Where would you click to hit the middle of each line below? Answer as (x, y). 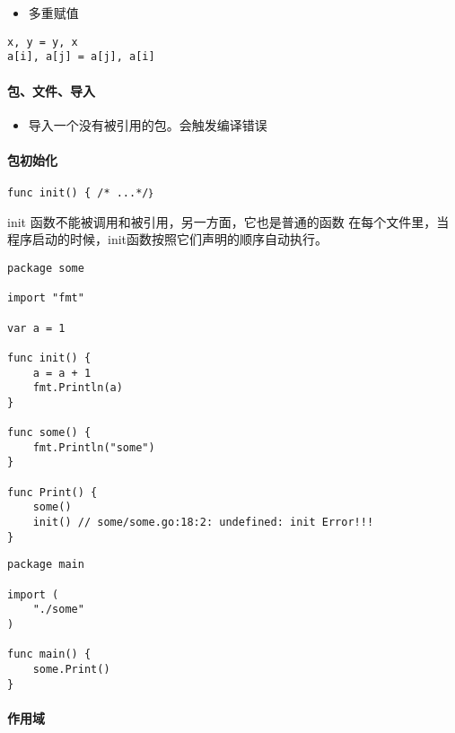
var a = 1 (36, 328)
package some (46, 268)
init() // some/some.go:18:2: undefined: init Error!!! (203, 523)
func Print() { (52, 492)
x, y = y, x (43, 42)
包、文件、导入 (51, 90)
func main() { (49, 654)
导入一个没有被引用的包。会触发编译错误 (148, 124)
